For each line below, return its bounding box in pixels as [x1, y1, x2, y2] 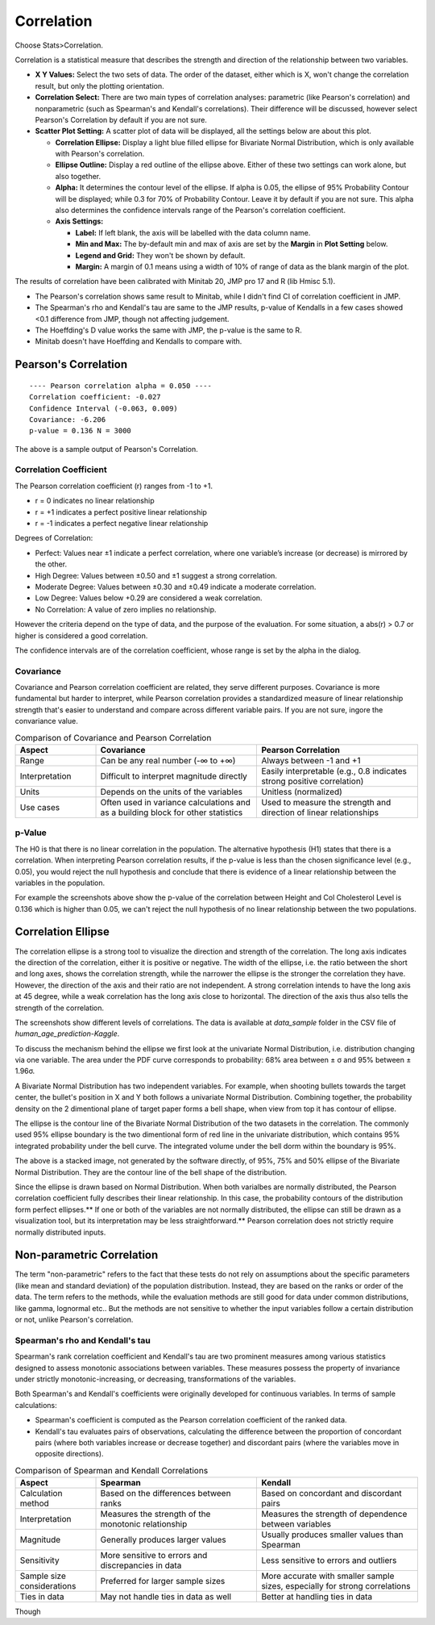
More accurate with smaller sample [261, 1570, 395, 1581]
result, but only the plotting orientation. [35, 81, 164, 90]
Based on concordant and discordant [261, 1488, 402, 1499]
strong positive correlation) [261, 775, 364, 787]
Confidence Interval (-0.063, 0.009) [29, 403, 179, 413]
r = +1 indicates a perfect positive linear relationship [35, 507, 207, 516]
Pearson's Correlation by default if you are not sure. [35, 115, 207, 124]
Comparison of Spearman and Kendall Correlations [14, 1464, 209, 1476]
